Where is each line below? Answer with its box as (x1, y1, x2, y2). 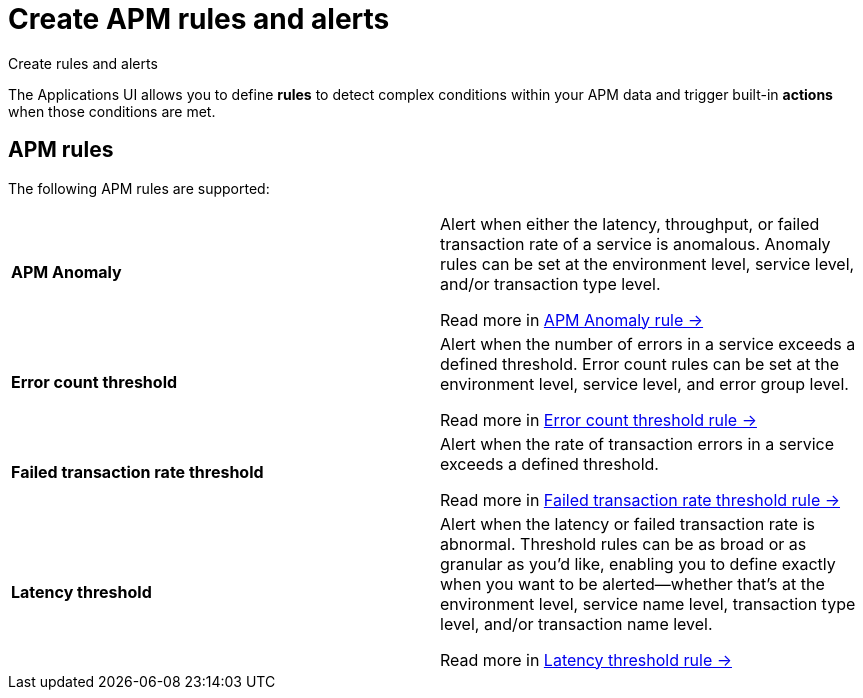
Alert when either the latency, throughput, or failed (440, 213, 820, 234)
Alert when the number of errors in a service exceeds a (440, 333, 856, 354)
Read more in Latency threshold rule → (440, 649, 732, 670)
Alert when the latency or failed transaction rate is (440, 513, 815, 534)
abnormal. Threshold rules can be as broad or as (440, 533, 807, 554)
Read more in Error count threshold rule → (440, 409, 757, 430)
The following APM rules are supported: (8, 179, 270, 197)
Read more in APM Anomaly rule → (440, 309, 704, 330)
